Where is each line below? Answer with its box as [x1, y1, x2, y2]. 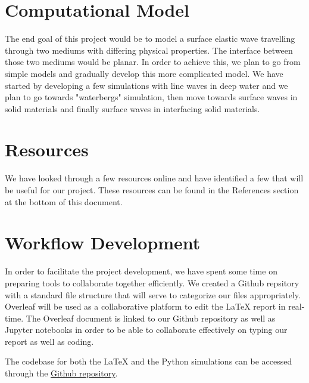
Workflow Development [5, 230, 201, 255]
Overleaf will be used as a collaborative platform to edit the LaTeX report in [5, 300, 286, 313]
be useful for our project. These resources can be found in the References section [5, 184, 299, 196]
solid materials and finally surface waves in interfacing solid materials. [5, 102, 260, 115]
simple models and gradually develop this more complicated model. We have [5, 67, 283, 79]
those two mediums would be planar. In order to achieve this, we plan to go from [5, 55, 301, 68]
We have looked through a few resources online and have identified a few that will [5, 172, 304, 184]
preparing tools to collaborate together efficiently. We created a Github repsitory [5, 276, 299, 289]
